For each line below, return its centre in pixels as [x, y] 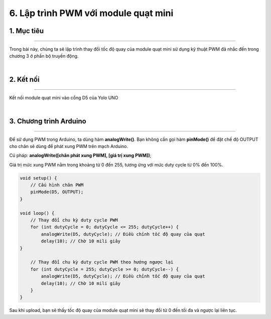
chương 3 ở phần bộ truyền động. [44, 56]
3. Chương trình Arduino [48, 121]
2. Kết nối [24, 79]
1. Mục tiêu [27, 31]
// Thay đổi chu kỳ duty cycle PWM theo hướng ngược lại [102, 262]
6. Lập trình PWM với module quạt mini [91, 13]
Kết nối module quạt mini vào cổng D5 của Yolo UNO [64, 97]
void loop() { [37, 213]
